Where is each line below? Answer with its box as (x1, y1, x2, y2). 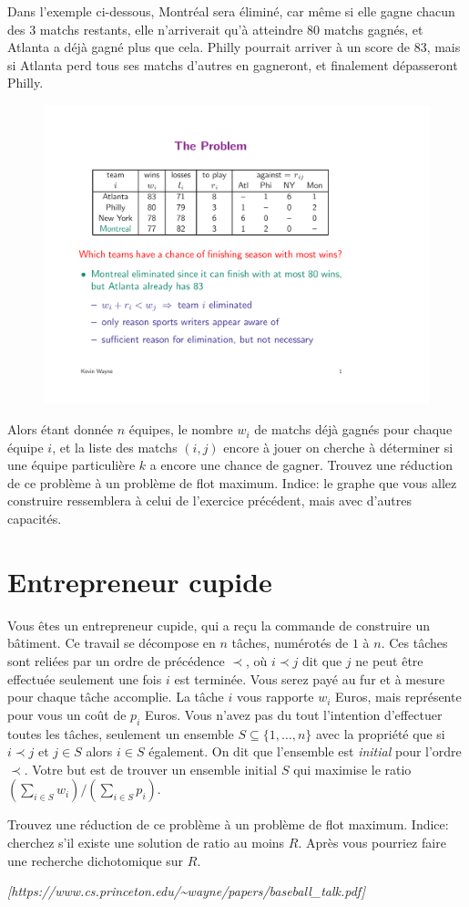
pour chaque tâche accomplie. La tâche (7, 687, 224, 706)
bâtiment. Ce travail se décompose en (7, 633, 216, 652)
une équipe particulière (7, 455, 136, 474)
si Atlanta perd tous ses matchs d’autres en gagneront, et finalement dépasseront (7, 55, 458, 74)
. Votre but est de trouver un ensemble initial (24, 759, 278, 778)
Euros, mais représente (335, 687, 462, 706)
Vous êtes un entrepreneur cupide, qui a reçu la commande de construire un (7, 615, 431, 634)
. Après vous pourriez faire (298, 832, 446, 851)
